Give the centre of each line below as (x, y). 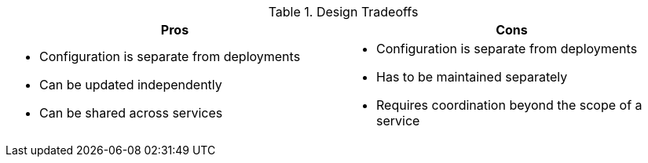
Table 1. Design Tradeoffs (343, 12)
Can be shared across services (131, 113)
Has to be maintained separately (472, 77)
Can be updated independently (131, 85)
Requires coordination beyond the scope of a (509, 105)
